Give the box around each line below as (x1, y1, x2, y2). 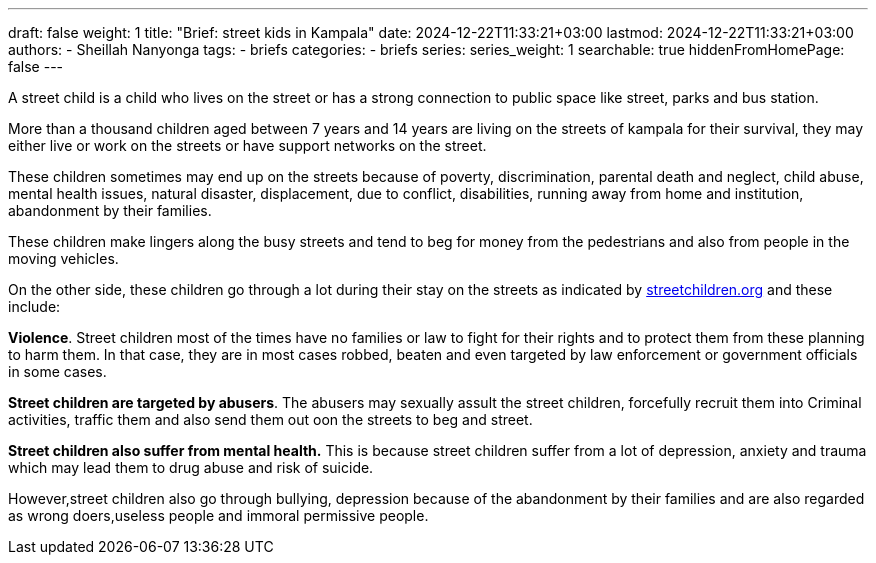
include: (8, 298, 61, 315)
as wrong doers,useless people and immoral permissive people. (8, 507, 429, 524)
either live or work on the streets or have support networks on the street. (8, 137, 487, 154)
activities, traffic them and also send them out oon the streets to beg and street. (8, 411, 533, 428)
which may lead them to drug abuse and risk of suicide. (8, 459, 374, 476)
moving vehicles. (8, 250, 119, 267)
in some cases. (8, 363, 107, 380)
